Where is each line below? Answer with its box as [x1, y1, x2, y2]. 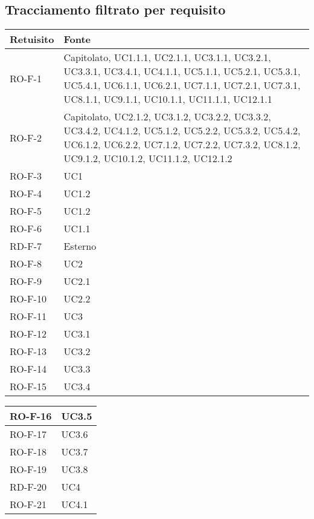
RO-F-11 [10, 309, 46, 324]
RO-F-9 [10, 274, 42, 289]
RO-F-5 [10, 204, 42, 218]
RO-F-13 [10, 344, 46, 359]
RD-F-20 [10, 480, 47, 494]
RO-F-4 [10, 186, 42, 201]
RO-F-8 [10, 256, 42, 271]
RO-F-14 [10, 362, 46, 376]
